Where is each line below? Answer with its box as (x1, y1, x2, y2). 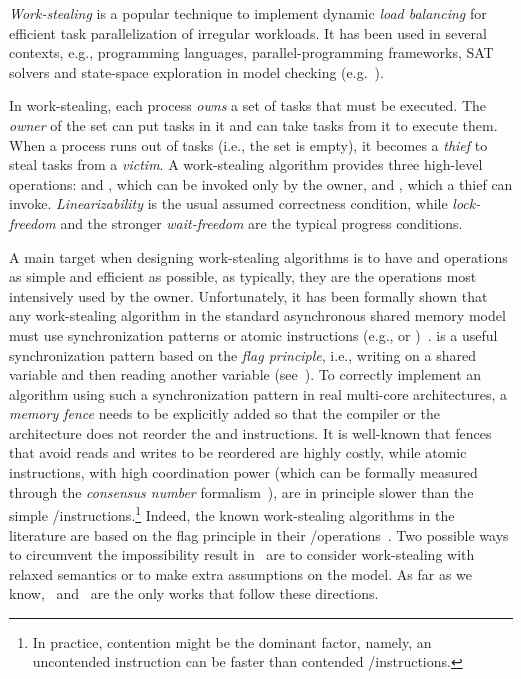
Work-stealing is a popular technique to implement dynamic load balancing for (9, 3, 487, 23)
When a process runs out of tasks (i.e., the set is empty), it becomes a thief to (9, 134, 488, 155)
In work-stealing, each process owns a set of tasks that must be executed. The (9, 95, 487, 116)
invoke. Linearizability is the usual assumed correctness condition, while (9, 193, 448, 214)
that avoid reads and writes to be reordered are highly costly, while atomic (9, 442, 467, 463)
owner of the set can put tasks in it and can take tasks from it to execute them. (9, 114, 498, 135)
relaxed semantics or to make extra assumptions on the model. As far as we (9, 563, 473, 584)
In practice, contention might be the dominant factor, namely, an (32, 631, 432, 652)
